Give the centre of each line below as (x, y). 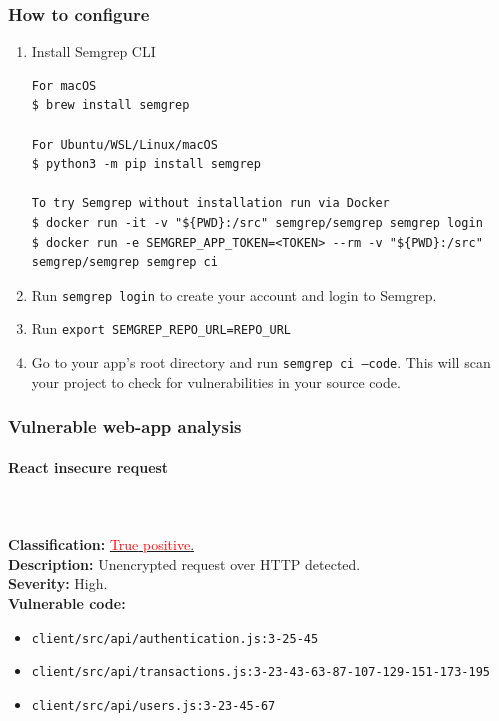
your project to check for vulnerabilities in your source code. (216, 381)
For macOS (64, 85)
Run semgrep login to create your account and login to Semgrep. (234, 294)
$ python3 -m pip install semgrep (146, 164)
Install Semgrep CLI (93, 51)
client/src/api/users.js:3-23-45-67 (153, 705)
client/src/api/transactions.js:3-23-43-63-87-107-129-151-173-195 (260, 672)
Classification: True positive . (101, 544)
